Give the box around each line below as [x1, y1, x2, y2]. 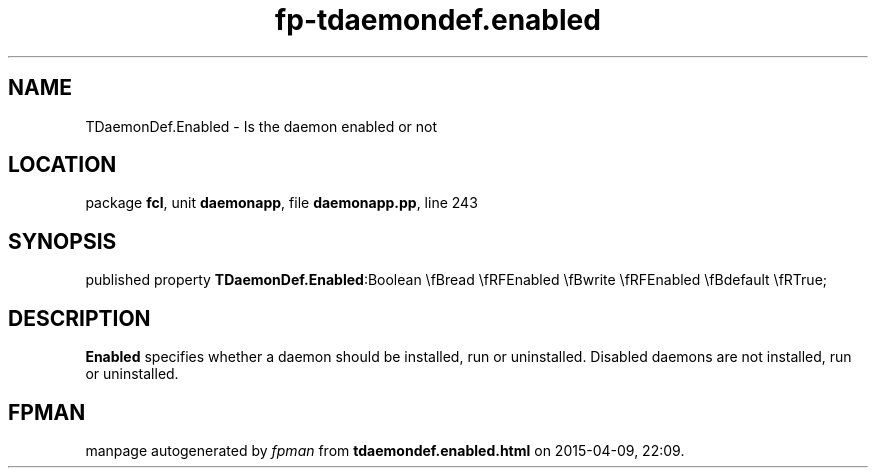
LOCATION [8, 152, 117, 178]
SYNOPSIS [8, 228, 117, 254]
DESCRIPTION [8, 305, 151, 331]
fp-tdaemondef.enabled [275, 3, 601, 37]
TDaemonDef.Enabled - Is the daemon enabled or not [85, 117, 438, 135]
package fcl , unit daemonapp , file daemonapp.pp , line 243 [85, 194, 478, 212]
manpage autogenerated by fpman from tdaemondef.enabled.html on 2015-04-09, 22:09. [85, 441, 685, 459]
